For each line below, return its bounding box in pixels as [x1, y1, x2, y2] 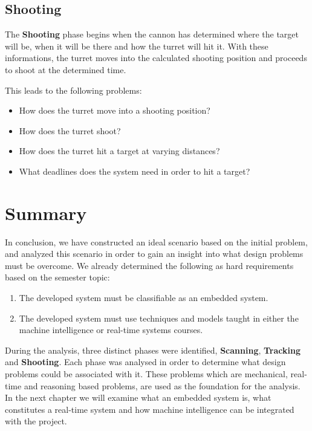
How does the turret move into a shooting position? [19, 104, 210, 117]
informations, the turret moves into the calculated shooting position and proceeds [5, 51, 307, 64]
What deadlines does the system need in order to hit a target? [19, 164, 250, 177]
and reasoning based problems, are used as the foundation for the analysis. [24, 379, 301, 392]
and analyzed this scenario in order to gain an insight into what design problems [5, 247, 304, 260]
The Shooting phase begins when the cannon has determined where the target [5, 28, 299, 41]
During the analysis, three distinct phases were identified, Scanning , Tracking [5, 343, 301, 356]
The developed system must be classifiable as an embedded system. [19, 291, 268, 304]
